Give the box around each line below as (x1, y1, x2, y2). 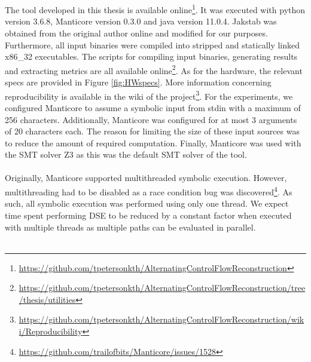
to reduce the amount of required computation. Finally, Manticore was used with (5, 136, 301, 149)
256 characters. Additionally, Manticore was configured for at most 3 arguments (5, 113, 297, 125)
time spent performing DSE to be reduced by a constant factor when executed (5, 208, 292, 221)
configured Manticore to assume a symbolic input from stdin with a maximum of (5, 101, 301, 113)
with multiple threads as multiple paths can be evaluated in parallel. (5, 220, 256, 233)
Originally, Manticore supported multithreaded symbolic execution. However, (5, 171, 287, 184)
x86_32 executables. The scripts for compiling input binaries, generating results (5, 50, 298, 63)
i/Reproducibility (19, 325, 83, 338)
